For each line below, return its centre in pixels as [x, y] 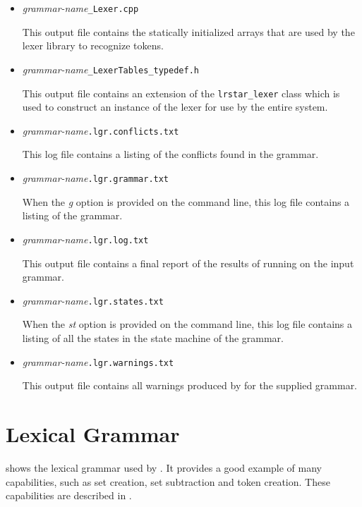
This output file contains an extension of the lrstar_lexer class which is [181, 93]
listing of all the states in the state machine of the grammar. [153, 337]
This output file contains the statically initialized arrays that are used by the [188, 31]
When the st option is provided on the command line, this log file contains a [187, 324]
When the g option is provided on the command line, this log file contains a [186, 201]
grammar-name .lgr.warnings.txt [98, 361]
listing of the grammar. [72, 215]
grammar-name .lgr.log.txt [85, 239]
